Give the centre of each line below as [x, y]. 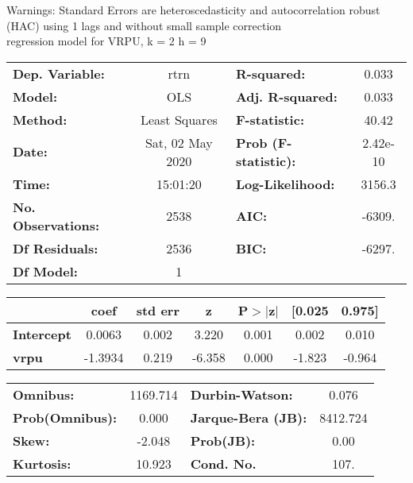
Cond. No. [223, 463]
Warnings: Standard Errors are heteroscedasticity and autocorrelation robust [193, 10]
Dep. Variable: [59, 73]
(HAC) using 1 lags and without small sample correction [144, 25]
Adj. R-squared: [286, 96]
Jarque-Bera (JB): [249, 417]
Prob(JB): [223, 440]
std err [158, 310]
